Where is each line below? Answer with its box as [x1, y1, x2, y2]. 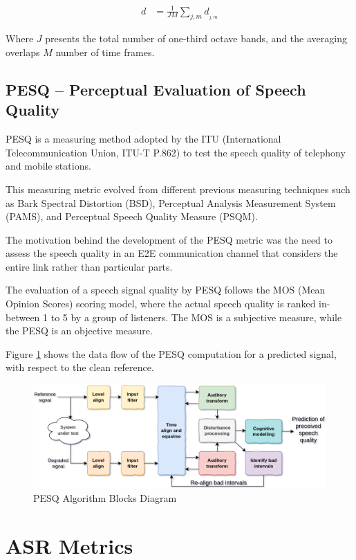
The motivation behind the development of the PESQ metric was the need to [6, 232, 332, 246]
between [6, 309, 40, 324]
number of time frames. [55, 44, 155, 59]
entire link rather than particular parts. [6, 259, 173, 273]
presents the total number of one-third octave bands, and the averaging [45, 31, 347, 46]
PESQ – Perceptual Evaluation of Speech [6, 78, 306, 100]
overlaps [6, 44, 40, 59]
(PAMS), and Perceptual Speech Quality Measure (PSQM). [6, 209, 258, 224]
